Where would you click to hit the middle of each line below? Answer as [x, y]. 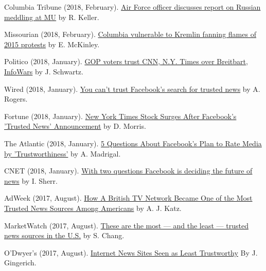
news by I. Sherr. [31, 180]
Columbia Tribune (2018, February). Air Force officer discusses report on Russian [132, 7]
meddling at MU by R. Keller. [52, 17]
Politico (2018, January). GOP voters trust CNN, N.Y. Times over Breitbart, [126, 61]
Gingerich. [20, 263]
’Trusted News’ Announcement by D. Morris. [75, 126]
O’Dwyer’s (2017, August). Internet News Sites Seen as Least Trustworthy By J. [131, 252]
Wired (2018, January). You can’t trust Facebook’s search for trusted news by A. [132, 89]
